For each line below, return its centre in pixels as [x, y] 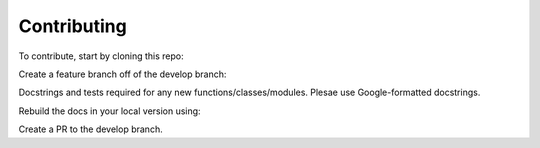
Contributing [72, 26]
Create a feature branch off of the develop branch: [122, 74]
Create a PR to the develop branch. [91, 129]
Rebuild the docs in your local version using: [109, 111]
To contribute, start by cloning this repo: [101, 56]
